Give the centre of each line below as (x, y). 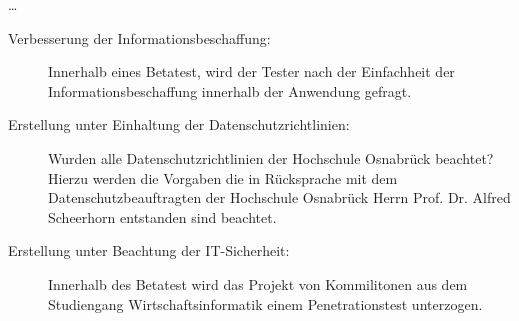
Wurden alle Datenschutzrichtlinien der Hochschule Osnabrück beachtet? (271, 157)
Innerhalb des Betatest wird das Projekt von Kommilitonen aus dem (258, 283)
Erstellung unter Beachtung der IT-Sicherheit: (149, 250)
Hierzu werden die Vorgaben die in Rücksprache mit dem (223, 177)
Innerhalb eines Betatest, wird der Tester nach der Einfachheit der (251, 71)
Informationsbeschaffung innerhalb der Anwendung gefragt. (230, 90)
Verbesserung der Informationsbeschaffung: (139, 37)
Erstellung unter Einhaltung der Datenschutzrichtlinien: (179, 124)
